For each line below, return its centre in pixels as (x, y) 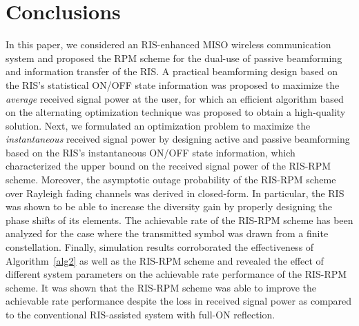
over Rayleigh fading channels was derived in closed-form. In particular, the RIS (175, 193)
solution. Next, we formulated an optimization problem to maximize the (158, 125)
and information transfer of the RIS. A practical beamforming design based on (172, 71)
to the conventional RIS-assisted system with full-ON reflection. (140, 314)
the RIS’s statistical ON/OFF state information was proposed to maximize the (173, 84)
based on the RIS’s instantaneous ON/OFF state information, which (151, 152)
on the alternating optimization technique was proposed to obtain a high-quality (176, 112)
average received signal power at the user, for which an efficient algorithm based (175, 98)
